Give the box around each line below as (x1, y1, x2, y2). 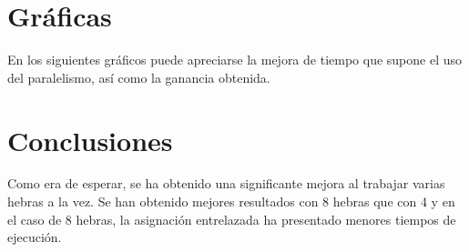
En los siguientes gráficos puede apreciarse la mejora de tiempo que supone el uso (7, 50, 463, 69)
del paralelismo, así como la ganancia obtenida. (7, 67, 270, 86)
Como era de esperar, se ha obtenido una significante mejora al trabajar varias (7, 174, 445, 193)
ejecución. (7, 227, 62, 247)
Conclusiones (7, 121, 173, 158)
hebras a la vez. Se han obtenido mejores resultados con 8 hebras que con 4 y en (7, 192, 455, 211)
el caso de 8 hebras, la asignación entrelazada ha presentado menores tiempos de (7, 209, 456, 228)
